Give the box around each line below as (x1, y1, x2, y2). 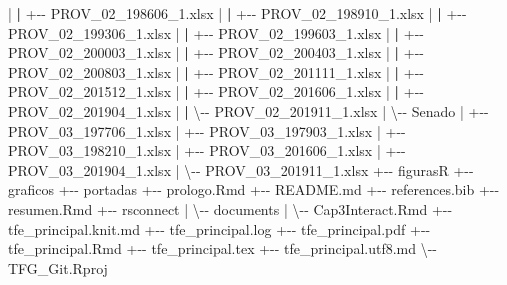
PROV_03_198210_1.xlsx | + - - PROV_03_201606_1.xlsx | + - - (8, 140, 406, 161)
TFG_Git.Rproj (8, 257, 108, 278)
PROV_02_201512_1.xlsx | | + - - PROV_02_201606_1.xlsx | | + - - (8, 81, 424, 102)
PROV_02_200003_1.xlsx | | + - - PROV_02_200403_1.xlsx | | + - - (8, 42, 424, 63)
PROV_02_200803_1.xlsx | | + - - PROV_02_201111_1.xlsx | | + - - (8, 61, 424, 82)
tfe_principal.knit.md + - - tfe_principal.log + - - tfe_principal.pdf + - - (8, 218, 431, 239)
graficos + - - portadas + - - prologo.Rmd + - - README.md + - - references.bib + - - (8, 179, 500, 200)
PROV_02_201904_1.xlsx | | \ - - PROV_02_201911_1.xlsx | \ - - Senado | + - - (8, 100, 489, 121)
